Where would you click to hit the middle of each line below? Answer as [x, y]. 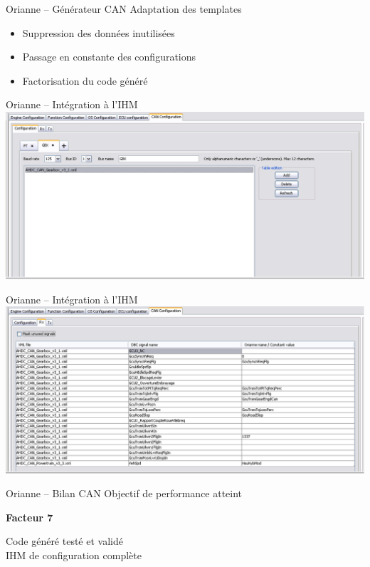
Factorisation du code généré [85, 80]
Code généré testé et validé [64, 541]
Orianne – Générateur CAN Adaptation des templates [124, 9]
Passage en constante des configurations [109, 57]
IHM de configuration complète [74, 555]
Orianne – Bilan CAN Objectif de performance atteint [124, 493]
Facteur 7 [30, 517]
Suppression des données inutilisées [99, 32]
